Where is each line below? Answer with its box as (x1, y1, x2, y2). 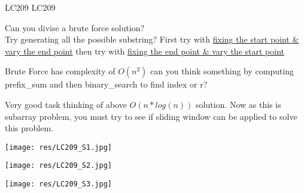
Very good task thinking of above (5, 98, 127, 110)
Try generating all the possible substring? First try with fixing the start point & (5, 33, 299, 46)
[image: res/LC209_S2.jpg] (5, 161, 112, 170)
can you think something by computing (150, 65, 294, 77)
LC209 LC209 (5, 1, 56, 13)
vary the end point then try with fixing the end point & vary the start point (5, 44, 284, 57)
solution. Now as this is (196, 98, 281, 110)
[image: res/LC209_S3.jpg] (5, 180, 112, 189)
